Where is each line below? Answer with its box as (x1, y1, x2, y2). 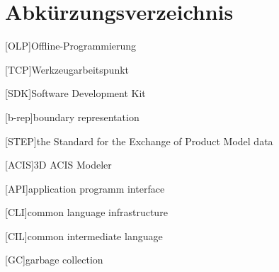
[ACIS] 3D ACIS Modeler (5, 157, 112, 172)
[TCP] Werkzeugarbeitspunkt (5, 62, 130, 76)
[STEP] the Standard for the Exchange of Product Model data (5, 133, 273, 148)
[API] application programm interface (5, 181, 165, 195)
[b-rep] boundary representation (5, 109, 139, 124)
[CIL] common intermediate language (5, 228, 163, 243)
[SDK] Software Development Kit (5, 86, 146, 101)
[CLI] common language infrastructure (5, 205, 168, 220)
